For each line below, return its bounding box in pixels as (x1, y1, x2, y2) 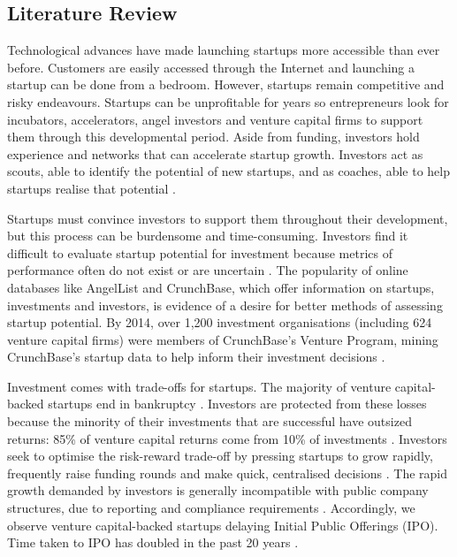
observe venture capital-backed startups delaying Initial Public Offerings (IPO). (7, 515, 438, 534)
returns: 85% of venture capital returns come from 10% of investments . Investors (7, 429, 447, 447)
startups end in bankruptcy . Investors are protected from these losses (48, 394, 427, 413)
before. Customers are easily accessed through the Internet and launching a (7, 57, 415, 76)
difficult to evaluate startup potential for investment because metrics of (7, 243, 392, 262)
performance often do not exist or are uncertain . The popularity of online (7, 261, 408, 279)
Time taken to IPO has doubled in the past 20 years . (7, 533, 299, 552)
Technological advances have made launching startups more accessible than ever (7, 41, 440, 59)
